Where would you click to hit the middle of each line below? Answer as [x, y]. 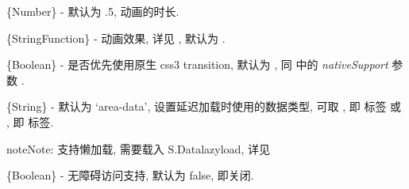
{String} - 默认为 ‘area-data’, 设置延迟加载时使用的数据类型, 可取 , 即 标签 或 [204, 106]
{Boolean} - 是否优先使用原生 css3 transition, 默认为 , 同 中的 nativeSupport [197, 64]
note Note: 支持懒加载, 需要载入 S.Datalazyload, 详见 [138, 148]
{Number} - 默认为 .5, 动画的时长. [93, 11]
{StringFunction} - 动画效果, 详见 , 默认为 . [116, 38]
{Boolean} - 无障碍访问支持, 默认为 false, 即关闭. [130, 175]
